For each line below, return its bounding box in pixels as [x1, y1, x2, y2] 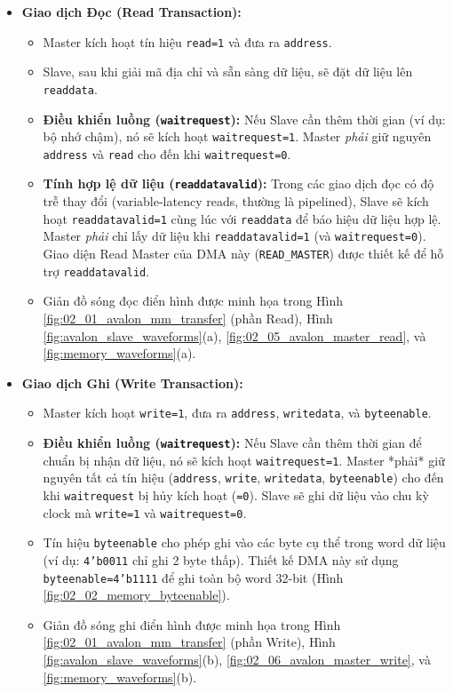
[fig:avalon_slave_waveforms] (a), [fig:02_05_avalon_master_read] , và [43, 326, 426, 345]
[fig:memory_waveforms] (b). [43, 667, 197, 686]
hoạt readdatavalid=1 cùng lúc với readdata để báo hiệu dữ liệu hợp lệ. [43, 209, 441, 227]
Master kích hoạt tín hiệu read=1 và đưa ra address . [43, 32, 332, 51]
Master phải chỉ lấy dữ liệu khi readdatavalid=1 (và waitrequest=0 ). [43, 227, 426, 245]
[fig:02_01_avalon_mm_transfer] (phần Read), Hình [43, 308, 333, 327]
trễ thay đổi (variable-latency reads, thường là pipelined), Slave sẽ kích [43, 192, 429, 211]
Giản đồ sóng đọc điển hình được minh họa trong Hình [43, 291, 344, 310]
